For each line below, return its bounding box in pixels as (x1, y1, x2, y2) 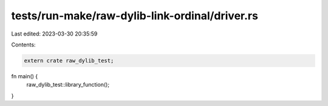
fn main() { (11, 72, 38, 79)
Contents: (11, 41, 36, 48)
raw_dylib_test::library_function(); (26, 81, 109, 89)
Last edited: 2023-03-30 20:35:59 (11, 30, 98, 37)
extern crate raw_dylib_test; (24, 57, 114, 64)
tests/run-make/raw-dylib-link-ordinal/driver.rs (11, 9, 258, 22)
